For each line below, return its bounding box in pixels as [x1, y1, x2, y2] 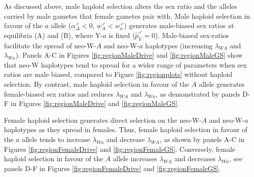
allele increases [113, 153, 157, 164]
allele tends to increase [22, 134, 90, 144]
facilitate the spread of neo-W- [4, 40, 97, 50]
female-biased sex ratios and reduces [4, 88, 114, 99]
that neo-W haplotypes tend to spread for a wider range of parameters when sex [4, 59, 247, 70]
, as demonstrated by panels [155, 88, 240, 99]
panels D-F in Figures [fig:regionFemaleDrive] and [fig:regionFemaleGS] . [4, 163, 221, 173]
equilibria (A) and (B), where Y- [4, 30, 103, 40]
